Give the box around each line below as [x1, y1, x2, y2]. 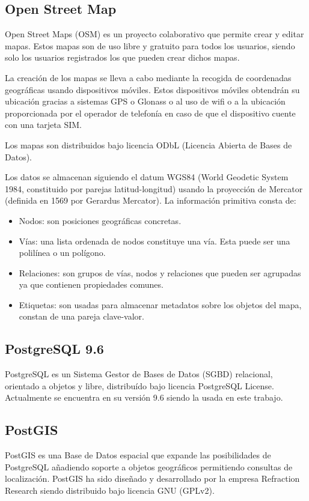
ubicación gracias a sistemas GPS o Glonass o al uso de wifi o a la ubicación [5, 95, 286, 108]
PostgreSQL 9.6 [5, 339, 104, 358]
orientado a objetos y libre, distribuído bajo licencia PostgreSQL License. [5, 379, 274, 392]
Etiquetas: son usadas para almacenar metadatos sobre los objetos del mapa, [19, 298, 302, 311]
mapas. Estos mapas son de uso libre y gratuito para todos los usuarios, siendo [5, 39, 295, 52]
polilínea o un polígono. [19, 246, 106, 259]
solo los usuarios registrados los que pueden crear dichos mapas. [5, 51, 240, 64]
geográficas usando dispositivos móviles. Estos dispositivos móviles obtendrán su [5, 83, 300, 96]
